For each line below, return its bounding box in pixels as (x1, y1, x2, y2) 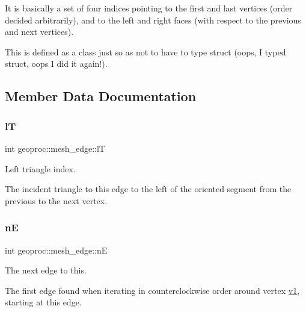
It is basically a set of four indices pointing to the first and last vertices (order (5, 2, 293, 14)
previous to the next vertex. (5, 194, 108, 207)
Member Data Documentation (5, 87, 197, 105)
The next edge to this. (5, 264, 87, 276)
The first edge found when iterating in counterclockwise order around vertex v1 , (5, 284, 300, 296)
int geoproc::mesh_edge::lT (5, 142, 105, 154)
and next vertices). (5, 25, 74, 38)
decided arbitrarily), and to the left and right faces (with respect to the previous (5, 13, 301, 26)
